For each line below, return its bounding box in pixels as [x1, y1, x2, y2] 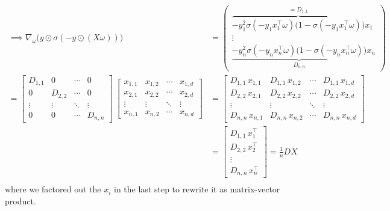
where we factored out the [5, 183, 101, 195]
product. [5, 194, 36, 207]
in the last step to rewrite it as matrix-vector [114, 183, 280, 195]
